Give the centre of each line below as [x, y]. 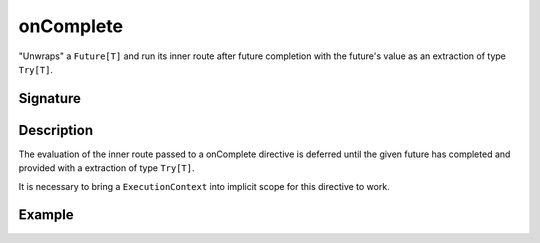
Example [46, 215]
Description [56, 130]
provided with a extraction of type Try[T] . [106, 168]
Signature [50, 98]
